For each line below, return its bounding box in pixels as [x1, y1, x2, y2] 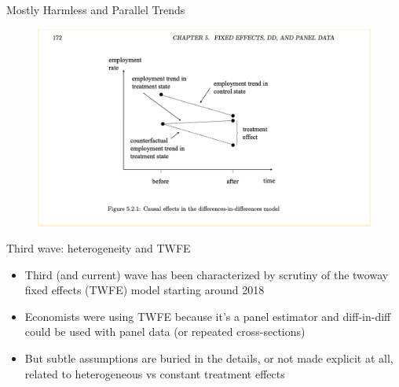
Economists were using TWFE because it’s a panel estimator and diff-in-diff [24, 308, 391, 324]
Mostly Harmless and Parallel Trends [6, 2, 185, 17]
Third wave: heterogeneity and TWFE [6, 240, 191, 256]
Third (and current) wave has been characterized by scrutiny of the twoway [24, 266, 389, 282]
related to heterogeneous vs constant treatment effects [24, 365, 285, 381]
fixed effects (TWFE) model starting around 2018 [24, 282, 265, 298]
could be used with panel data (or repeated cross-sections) [24, 323, 306, 340]
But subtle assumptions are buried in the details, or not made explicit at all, [24, 350, 394, 367]
